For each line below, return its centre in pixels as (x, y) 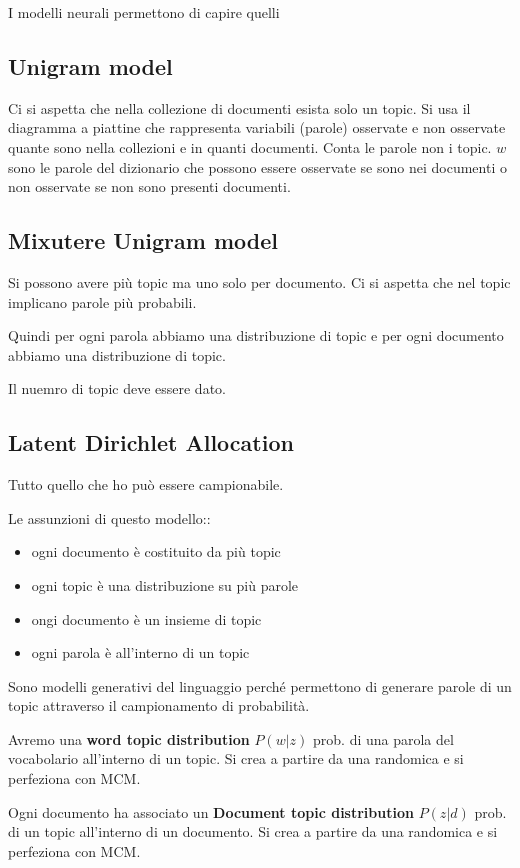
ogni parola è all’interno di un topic (140, 652)
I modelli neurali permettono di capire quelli (144, 12)
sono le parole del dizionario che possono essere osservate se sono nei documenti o (257, 166)
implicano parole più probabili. (102, 301)
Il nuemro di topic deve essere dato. (117, 388)
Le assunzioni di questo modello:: (109, 517)
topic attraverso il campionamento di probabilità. (159, 705)
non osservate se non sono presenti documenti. (149, 186)
